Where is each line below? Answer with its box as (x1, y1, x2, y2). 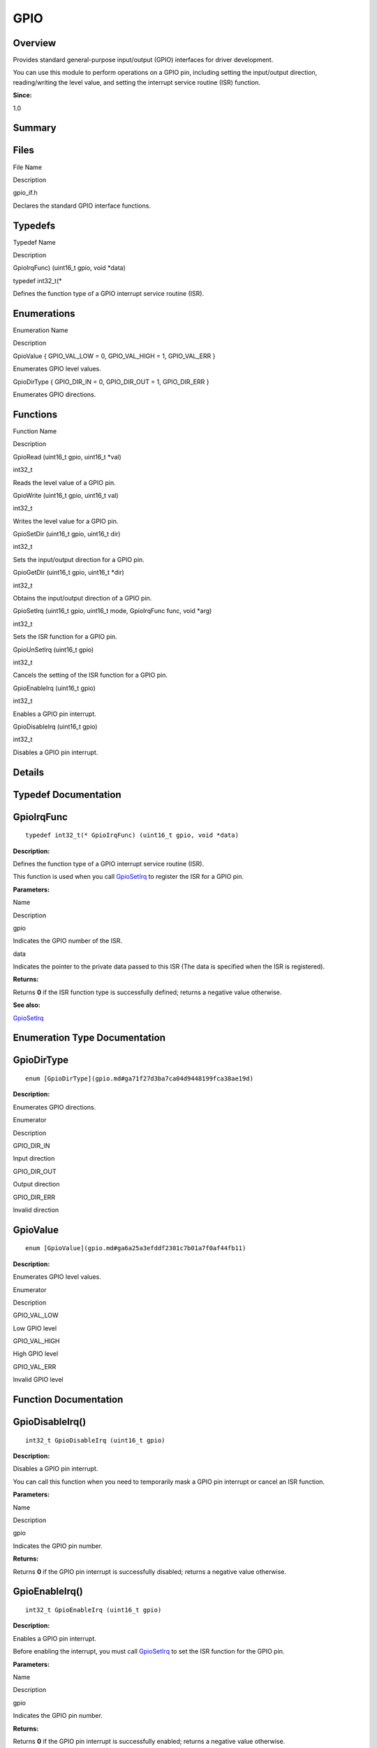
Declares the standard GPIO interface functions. (13, 201, 151, 210)
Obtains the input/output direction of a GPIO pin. (13, 594, 152, 603)
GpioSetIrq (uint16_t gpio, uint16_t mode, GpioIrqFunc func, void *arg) (13, 607, 212, 615)
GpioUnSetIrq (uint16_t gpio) (13, 645, 94, 654)
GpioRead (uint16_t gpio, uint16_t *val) (13, 452, 121, 461)
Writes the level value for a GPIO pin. (13, 517, 119, 525)
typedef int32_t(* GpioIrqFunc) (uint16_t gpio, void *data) (25, 831, 239, 839)
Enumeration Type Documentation (13, 1032, 165, 1044)
